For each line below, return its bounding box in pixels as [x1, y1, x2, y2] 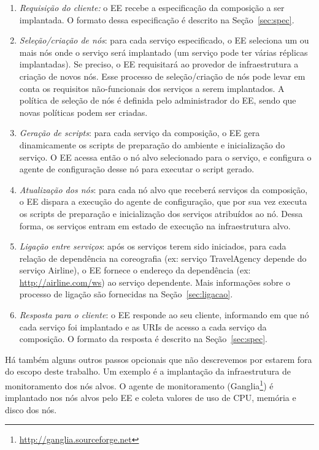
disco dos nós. [5, 403, 57, 416]
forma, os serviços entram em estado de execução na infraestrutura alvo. [19, 219, 291, 232]
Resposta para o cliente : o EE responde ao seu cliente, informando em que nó [19, 308, 309, 321]
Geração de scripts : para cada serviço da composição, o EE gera [19, 126, 260, 139]
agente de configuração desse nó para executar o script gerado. [19, 162, 255, 175]
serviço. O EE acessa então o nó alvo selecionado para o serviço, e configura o [19, 150, 312, 163]
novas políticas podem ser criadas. [19, 105, 148, 118]
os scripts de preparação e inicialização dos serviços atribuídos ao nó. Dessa [19, 207, 303, 219]
